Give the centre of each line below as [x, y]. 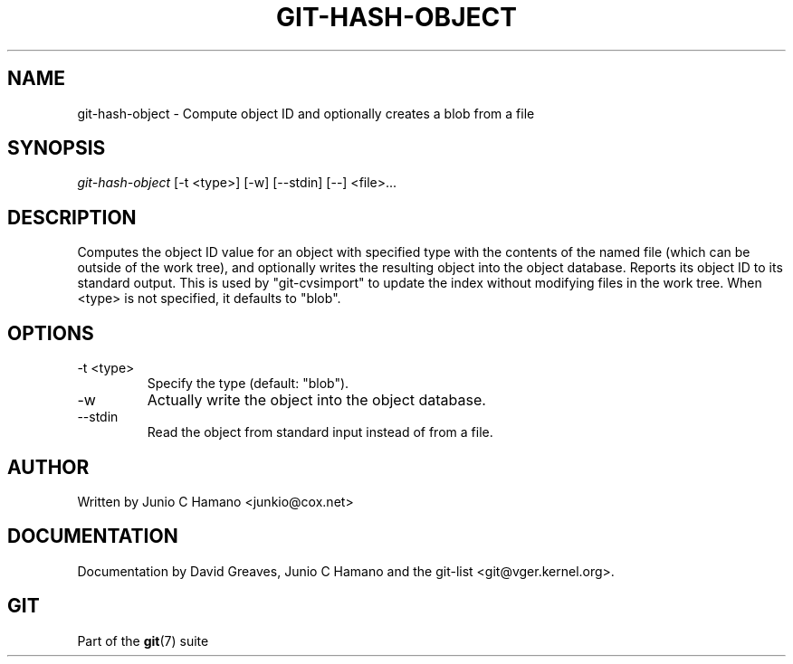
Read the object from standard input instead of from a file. [320, 432]
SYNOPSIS [57, 148]
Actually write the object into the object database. [316, 400]
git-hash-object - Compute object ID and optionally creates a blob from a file [306, 113]
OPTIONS [51, 333]
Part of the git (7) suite [143, 640]
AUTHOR [48, 467]
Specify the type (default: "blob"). [248, 384]
